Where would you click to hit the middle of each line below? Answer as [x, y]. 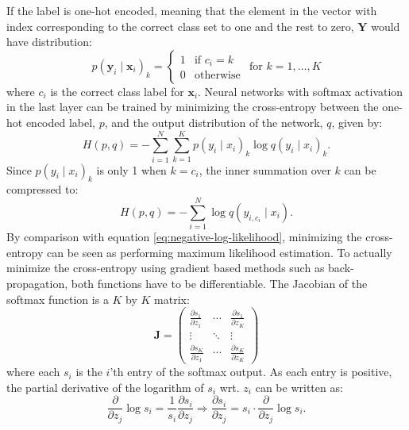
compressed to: [42, 189]
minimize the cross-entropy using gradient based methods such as [166, 268]
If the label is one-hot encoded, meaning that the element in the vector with [192, 10]
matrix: [172, 299]
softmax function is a [58, 299]
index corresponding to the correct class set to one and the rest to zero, [180, 26]
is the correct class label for [117, 91]
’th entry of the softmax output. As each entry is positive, [251, 372]
